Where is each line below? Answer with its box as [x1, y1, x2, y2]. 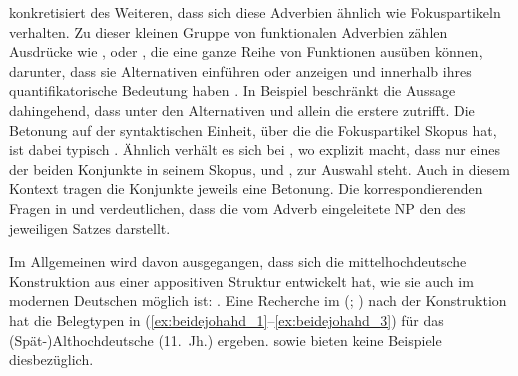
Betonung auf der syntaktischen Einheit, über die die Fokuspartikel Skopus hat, [9, 119, 497, 140]
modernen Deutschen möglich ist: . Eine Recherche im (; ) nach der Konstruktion [9, 290, 507, 311]
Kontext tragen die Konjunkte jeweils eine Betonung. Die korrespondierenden [9, 178, 483, 199]
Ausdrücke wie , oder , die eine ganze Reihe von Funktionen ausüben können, [9, 41, 483, 62]
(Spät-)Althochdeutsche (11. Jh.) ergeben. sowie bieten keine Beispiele [9, 329, 442, 350]
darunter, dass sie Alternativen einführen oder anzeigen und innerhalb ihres [9, 60, 472, 81]
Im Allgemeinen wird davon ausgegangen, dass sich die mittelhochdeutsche [9, 251, 467, 272]
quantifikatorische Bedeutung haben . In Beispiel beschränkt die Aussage [9, 80, 456, 101]
